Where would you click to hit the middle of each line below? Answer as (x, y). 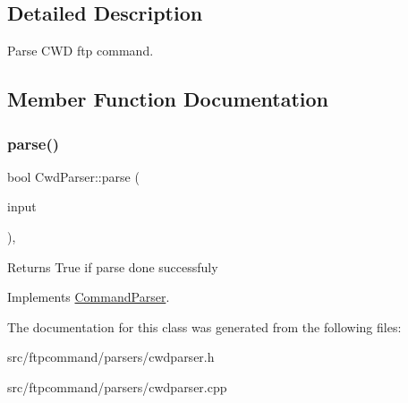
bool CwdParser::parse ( (73, 176)
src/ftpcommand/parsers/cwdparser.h (111, 357)
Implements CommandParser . (89, 297)
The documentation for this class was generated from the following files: (204, 326)
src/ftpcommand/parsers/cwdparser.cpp (117, 386)
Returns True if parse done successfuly (113, 266)
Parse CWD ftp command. (81, 51)
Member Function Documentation (168, 99)
